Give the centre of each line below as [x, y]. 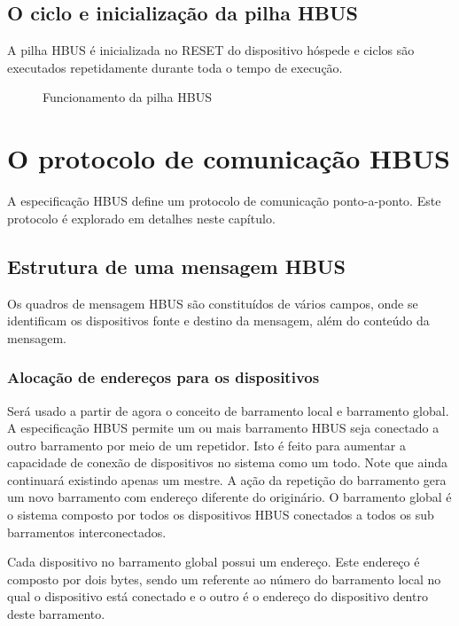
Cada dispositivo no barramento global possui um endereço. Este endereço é [214, 562]
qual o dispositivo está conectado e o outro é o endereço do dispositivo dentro [218, 596]
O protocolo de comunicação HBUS [229, 158]
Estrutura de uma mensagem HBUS [176, 266]
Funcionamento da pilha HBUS [127, 97]
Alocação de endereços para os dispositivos [163, 377]
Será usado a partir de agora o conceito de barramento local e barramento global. [228, 410]
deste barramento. [56, 614]
